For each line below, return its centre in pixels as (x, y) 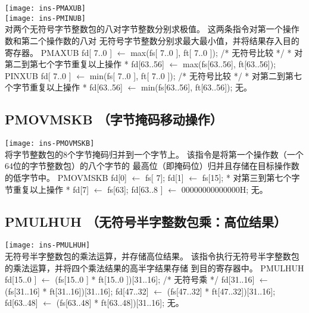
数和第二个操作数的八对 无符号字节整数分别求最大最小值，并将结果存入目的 (152, 40)
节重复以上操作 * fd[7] (47, 189)
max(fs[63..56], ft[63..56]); (230, 64)
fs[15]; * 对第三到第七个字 (251, 177)
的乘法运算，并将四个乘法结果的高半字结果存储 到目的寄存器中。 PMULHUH (154, 267)
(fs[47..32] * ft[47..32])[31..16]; (221, 291)
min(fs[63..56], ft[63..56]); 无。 (197, 87)
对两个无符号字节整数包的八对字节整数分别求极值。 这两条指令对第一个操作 (152, 29)
